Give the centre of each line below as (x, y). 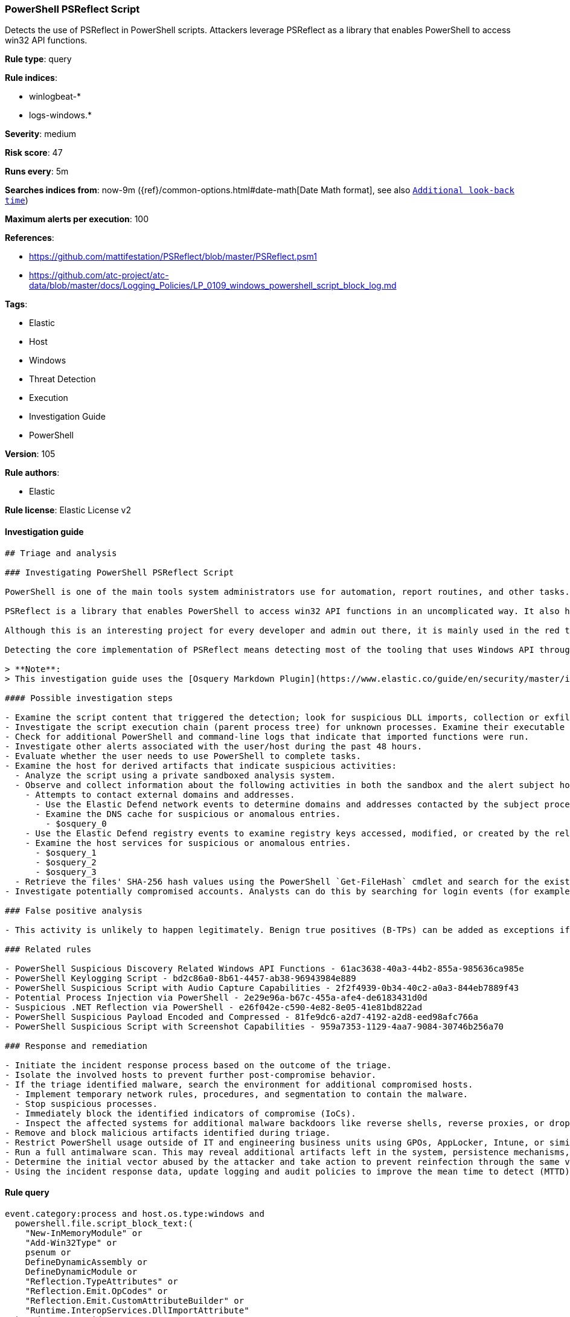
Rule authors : (32, 473)
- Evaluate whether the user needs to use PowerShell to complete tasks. (183, 756)
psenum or (48, 1252)
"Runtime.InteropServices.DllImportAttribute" (137, 1310)
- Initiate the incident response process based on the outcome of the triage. (198, 1065)
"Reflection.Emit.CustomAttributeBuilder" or (135, 1300)
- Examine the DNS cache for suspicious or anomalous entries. (188, 814)
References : (30, 238)
